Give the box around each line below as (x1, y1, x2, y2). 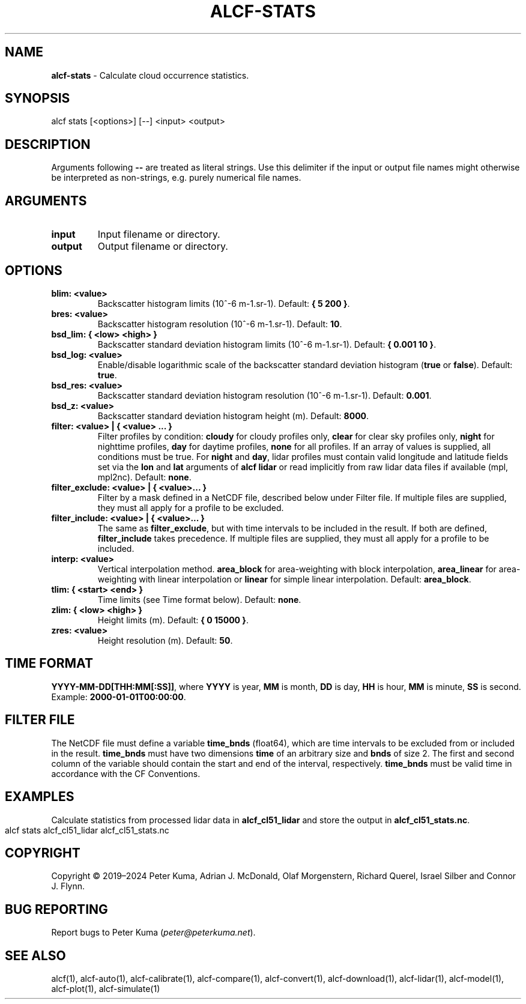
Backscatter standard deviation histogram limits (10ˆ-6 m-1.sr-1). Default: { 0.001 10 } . (97, 339, 437, 349)
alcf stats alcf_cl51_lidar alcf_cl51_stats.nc (5, 824, 169, 835)
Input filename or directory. (97, 228, 220, 241)
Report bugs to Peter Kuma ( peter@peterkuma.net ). (51, 927, 256, 938)
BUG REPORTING (5, 901, 108, 917)
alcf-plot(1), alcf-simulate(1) (51, 984, 160, 994)
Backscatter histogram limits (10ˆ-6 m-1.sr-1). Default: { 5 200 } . (97, 298, 350, 309)
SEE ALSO (5, 948, 66, 963)
